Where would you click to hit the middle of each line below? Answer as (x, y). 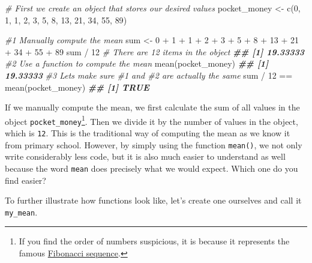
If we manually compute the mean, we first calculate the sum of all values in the (152, 107)
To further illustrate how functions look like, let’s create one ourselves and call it (153, 200)
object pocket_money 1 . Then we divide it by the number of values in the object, (151, 120)
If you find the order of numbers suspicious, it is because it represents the (154, 241)
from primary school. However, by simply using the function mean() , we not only (154, 144)
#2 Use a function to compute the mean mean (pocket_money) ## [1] (137, 63)
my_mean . (21, 212)
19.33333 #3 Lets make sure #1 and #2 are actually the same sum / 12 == (149, 75)
